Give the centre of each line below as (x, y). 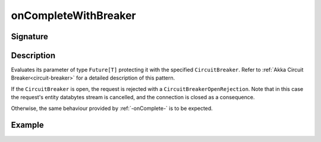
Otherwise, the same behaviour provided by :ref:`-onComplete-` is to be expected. (112, 108)
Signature (30, 37)
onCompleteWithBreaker (73, 15)
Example (27, 125)
